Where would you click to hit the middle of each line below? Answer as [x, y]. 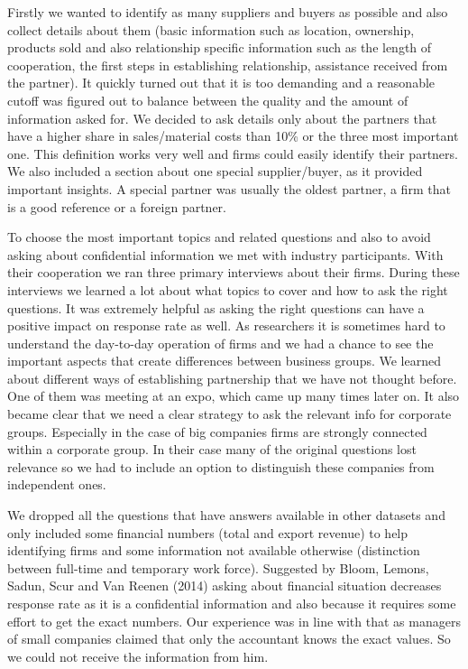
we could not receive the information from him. [138, 656]
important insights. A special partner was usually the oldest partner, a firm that [229, 188]
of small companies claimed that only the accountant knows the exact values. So [229, 639]
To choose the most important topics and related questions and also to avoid [219, 237]
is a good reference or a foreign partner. [117, 206]
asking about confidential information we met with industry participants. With [225, 254]
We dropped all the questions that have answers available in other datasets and [226, 515]
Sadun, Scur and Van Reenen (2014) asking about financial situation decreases [225, 585]
